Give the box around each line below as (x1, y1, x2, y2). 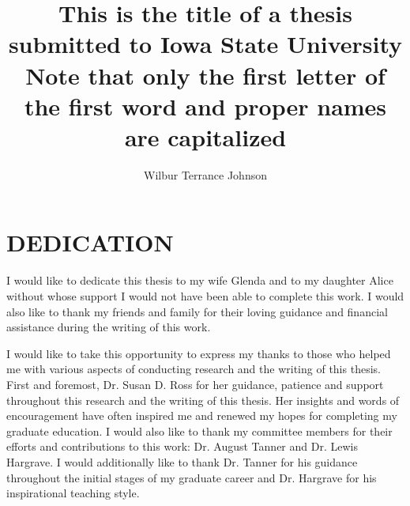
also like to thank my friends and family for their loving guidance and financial (6, 303, 388, 319)
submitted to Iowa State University (8, 28, 403, 60)
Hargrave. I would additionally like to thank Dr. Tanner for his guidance (6, 453, 358, 470)
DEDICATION (6, 226, 174, 259)
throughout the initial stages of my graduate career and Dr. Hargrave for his (6, 469, 377, 485)
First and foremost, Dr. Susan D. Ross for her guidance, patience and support (6, 376, 384, 392)
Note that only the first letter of (25, 59, 386, 91)
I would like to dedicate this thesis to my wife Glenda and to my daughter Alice (6, 272, 393, 289)
